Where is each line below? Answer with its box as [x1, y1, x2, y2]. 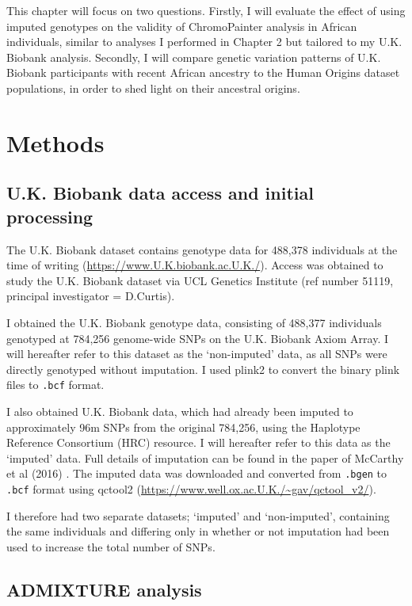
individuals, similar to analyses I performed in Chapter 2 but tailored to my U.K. [6, 33, 402, 50]
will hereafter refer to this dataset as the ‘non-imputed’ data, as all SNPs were [6, 345, 387, 362]
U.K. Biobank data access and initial [6, 181, 314, 205]
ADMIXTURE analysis [6, 577, 202, 601]
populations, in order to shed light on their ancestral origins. [6, 79, 300, 96]
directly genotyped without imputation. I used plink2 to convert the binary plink [6, 360, 400, 377]
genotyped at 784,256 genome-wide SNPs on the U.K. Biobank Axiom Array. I [6, 330, 388, 346]
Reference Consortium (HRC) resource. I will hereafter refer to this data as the [6, 434, 391, 451]
